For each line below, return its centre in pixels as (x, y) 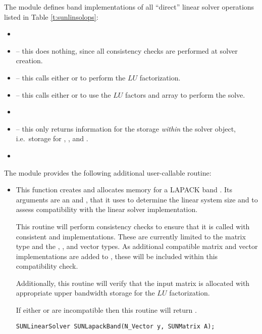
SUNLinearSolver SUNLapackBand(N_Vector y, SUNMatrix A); (115, 326)
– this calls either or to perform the (71, 77)
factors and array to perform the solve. (185, 94)
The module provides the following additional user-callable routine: (108, 172)
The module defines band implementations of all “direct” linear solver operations (129, 7)
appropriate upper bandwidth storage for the (85, 293)
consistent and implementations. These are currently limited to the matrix (131, 236)
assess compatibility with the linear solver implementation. (107, 209)
